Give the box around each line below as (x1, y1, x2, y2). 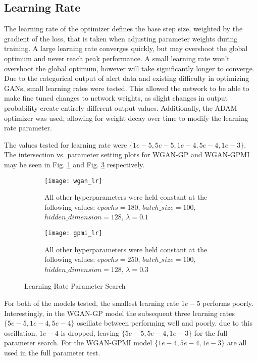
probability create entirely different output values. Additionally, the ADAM (4, 102, 237, 113)
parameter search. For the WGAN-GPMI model (4, 337, 152, 348)
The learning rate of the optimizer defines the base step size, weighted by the (4, 23, 243, 34)
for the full (194, 327, 228, 338)
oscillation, (4, 327, 37, 338)
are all (227, 337, 247, 348)
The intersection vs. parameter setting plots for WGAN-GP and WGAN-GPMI (4, 149, 250, 160)
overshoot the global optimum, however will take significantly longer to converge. (4, 63, 254, 73)
